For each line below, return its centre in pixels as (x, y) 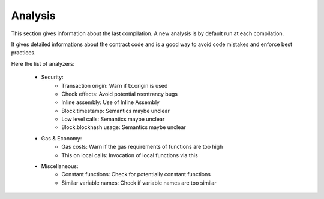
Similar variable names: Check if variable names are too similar (139, 183)
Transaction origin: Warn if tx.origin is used (115, 85)
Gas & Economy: (61, 138)
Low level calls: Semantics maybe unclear (113, 119)
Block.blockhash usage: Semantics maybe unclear (124, 127)
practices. (23, 53)
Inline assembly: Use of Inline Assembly (111, 102)
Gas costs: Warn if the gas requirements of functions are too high (142, 147)
